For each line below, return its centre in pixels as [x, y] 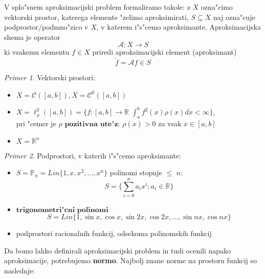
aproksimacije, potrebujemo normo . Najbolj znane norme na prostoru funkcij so [130, 260]
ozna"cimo [217, 7]
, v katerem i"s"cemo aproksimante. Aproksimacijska [179, 27]
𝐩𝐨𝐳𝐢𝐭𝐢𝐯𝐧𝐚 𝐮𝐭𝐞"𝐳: [92, 124]
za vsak [170, 123]
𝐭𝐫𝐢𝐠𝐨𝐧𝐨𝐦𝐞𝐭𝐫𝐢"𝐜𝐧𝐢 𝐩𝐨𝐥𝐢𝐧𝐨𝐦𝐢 [62, 210]
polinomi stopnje [136, 172]
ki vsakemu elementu [37, 52]
